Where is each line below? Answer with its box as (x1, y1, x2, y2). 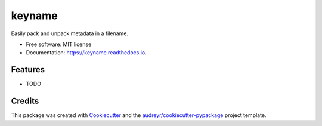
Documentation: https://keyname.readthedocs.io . (26, 49, 147, 56)
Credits (11, 96, 39, 106)
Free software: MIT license (26, 41, 92, 48)
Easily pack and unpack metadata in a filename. (11, 30, 128, 37)
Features (11, 64, 45, 75)
